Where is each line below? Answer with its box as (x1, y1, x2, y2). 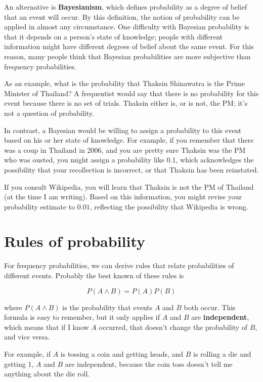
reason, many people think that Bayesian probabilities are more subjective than (4, 51, 251, 61)
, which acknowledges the (176, 154, 254, 165)
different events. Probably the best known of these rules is (4, 270, 184, 280)
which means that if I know (4, 321, 89, 332)
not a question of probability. (4, 107, 94, 118)
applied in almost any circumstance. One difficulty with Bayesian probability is (4, 21, 249, 32)
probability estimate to (4, 201, 75, 211)
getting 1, (4, 358, 34, 369)
